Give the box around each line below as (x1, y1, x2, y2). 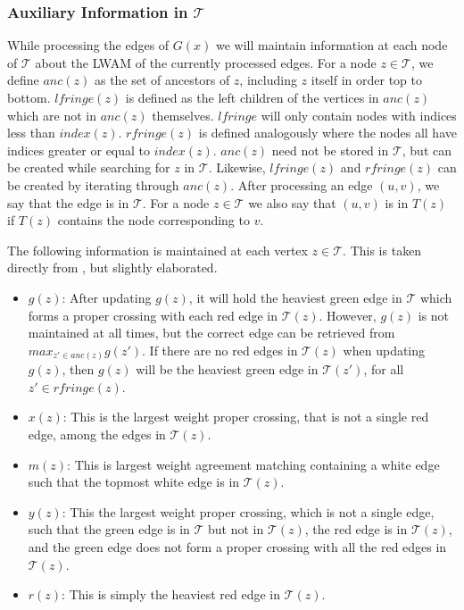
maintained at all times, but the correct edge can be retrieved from (28, 323, 395, 342)
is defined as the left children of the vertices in (125, 88, 379, 106)
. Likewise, (208, 158, 266, 177)
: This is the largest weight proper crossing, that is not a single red (62, 407, 429, 426)
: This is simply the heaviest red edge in (62, 585, 281, 604)
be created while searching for (7, 158, 170, 177)
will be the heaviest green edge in (136, 360, 319, 379)
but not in (208, 520, 264, 539)
